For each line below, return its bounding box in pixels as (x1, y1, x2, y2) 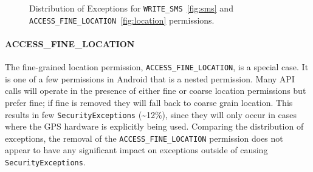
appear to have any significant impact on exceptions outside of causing (5, 144, 268, 156)
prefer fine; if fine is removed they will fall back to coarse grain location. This (5, 96, 293, 108)
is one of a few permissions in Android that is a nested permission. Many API (5, 72, 295, 85)
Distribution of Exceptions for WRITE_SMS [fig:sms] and (29, 2, 233, 14)
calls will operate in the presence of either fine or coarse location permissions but (5, 84, 306, 97)
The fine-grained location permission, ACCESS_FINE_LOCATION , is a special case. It (5, 61, 309, 73)
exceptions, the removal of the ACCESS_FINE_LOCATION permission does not (5, 131, 283, 144)
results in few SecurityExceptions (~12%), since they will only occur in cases (5, 108, 297, 121)
